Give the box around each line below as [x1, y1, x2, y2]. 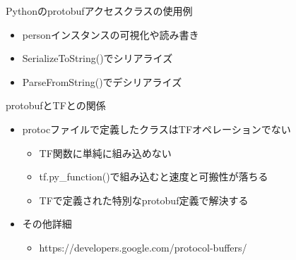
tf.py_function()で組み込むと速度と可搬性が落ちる [39, 169, 268, 184]
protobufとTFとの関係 [6, 98, 106, 113]
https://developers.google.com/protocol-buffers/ [39, 240, 247, 254]
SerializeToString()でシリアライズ [22, 51, 173, 66]
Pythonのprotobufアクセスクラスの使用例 [6, 4, 193, 18]
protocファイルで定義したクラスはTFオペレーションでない [22, 121, 291, 136]
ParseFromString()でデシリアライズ [22, 74, 182, 89]
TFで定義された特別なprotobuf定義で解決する [39, 192, 249, 207]
